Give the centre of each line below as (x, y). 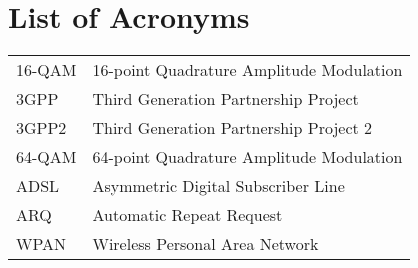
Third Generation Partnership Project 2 (232, 128)
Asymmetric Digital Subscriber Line (218, 186)
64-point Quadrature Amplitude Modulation (247, 157)
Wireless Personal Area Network (205, 244)
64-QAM (46, 157)
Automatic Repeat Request (187, 215)
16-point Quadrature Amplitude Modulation (247, 70)
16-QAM (46, 70)
